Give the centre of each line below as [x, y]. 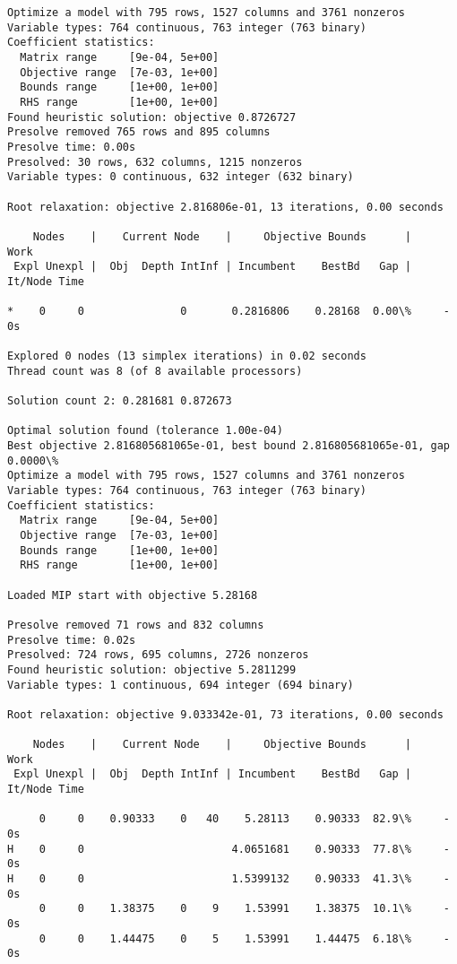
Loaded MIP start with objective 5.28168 [133, 595]
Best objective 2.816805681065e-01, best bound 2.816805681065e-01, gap [228, 446]
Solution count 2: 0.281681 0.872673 [120, 401]
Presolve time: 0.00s [72, 147]
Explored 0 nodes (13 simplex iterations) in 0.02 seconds [187, 356]
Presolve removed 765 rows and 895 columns [139, 132]
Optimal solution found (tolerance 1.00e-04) [145, 431]
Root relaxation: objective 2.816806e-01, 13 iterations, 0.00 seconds [225, 207]
